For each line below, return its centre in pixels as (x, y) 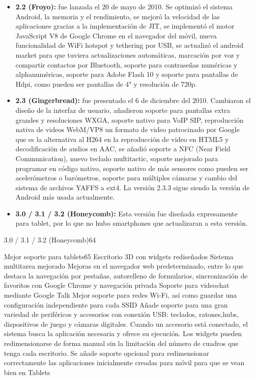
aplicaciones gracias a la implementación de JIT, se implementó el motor (125, 26)
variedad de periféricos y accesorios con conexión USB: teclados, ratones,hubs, (121, 314)
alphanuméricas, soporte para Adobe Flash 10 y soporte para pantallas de (127, 74)
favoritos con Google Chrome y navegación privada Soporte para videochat (117, 285)
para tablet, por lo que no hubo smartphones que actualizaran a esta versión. (132, 223)
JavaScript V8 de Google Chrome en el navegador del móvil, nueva (116, 35)
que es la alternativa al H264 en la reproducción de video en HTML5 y (122, 139)
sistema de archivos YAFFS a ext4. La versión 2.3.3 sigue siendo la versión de (132, 187)
